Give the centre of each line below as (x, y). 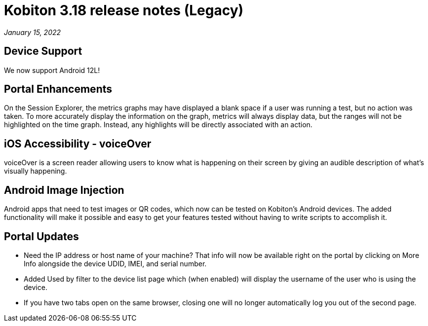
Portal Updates (41, 236)
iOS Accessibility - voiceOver (78, 144)
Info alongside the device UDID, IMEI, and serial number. (115, 263)
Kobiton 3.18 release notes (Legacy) (124, 10)
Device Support (43, 51)
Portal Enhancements (58, 89)
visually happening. (36, 171)
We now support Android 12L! (52, 70)
